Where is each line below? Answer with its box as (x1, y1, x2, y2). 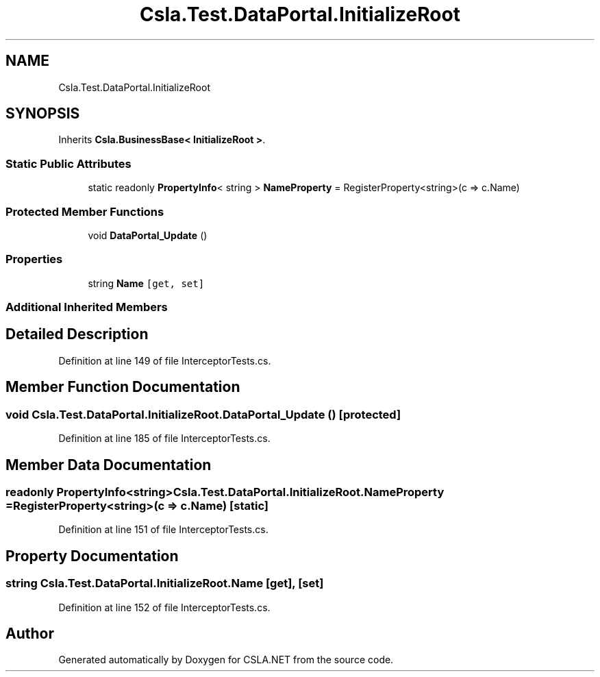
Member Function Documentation (5, 378, 240, 396)
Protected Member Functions (5, 204, 164, 219)
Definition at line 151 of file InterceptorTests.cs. (58, 524, 268, 536)
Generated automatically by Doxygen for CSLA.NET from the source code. (58, 654, 394, 666)
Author (5, 624, 54, 642)
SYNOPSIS (5, 105, 80, 123)
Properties (5, 252, 63, 267)
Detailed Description (5, 325, 149, 343)
